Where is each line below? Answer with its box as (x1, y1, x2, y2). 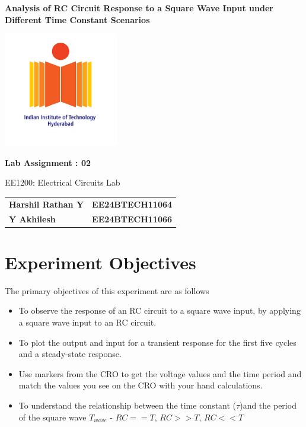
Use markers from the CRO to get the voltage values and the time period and (18, 367, 302, 380)
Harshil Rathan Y (9, 197, 84, 210)
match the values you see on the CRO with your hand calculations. (18, 379, 263, 391)
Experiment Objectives (5, 250, 196, 274)
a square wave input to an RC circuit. (18, 316, 157, 328)
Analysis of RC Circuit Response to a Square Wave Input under (5, 2, 273, 14)
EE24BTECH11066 (92, 212, 173, 225)
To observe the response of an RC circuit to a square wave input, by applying (18, 304, 301, 317)
